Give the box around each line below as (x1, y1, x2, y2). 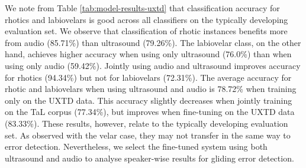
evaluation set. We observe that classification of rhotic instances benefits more (5, 25, 288, 37)
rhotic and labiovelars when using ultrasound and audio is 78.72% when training (5, 83, 297, 95)
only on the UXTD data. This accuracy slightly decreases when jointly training (5, 94, 292, 106)
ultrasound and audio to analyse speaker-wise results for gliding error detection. (5, 151, 294, 164)
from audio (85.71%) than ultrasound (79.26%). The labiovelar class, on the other (5, 36, 301, 48)
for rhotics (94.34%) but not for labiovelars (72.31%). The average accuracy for (5, 71, 292, 83)
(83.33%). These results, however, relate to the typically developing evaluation (5, 117, 288, 129)
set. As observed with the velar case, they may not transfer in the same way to (5, 129, 291, 141)
